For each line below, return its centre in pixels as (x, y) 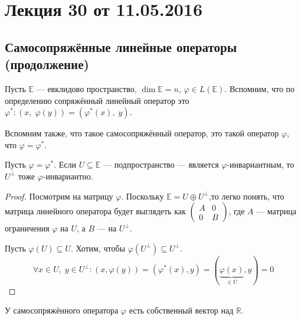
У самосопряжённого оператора (62, 310)
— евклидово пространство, (86, 88)
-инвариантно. (68, 176)
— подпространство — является (161, 164)
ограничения (27, 228)
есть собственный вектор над (181, 310)
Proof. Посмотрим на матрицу (59, 196)
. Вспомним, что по (260, 88)
